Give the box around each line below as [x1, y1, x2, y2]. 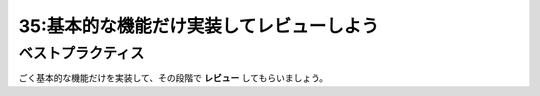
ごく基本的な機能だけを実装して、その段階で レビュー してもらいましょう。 [18, 72, 329, 84]
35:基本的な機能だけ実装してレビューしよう [18, 15, 380, 37]
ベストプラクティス [18, 44, 145, 62]
